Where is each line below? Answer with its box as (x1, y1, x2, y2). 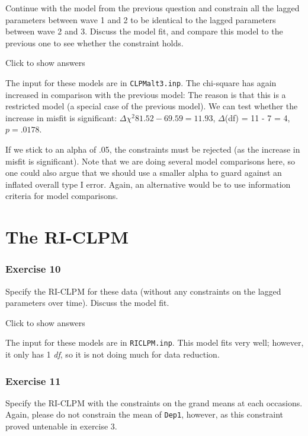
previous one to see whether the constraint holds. (5, 36, 184, 49)
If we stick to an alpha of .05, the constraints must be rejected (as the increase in (5, 143, 300, 155)
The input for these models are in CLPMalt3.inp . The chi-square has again (5, 76, 277, 89)
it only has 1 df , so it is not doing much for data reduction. (5, 348, 220, 360)
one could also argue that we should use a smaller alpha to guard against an (5, 166, 282, 179)
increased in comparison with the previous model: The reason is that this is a (5, 88, 286, 100)
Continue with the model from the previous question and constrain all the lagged (5, 2, 300, 14)
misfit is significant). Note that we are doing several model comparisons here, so (5, 154, 296, 167)
